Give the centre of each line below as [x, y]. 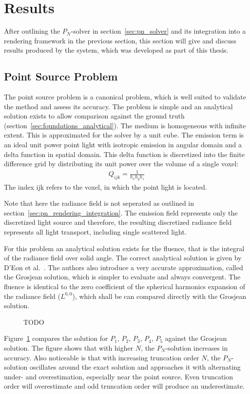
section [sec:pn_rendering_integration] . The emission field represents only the [121, 212]
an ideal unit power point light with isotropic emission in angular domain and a [123, 145]
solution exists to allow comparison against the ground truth [94, 116]
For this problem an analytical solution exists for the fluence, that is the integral [124, 248]
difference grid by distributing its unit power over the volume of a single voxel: [121, 164]
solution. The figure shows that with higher [69, 347]
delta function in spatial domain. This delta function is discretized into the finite [124, 154]
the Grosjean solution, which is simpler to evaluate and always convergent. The [122, 277]
